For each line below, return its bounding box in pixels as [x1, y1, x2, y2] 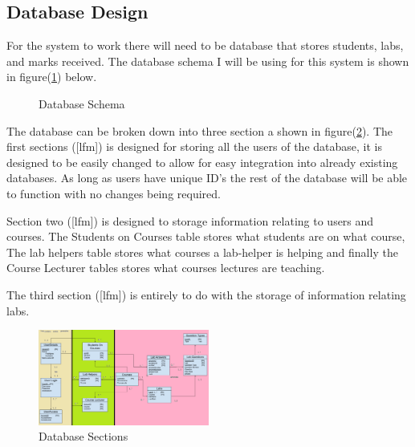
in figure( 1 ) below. [6, 68, 97, 85]
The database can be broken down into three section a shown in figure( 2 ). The [6, 122, 393, 139]
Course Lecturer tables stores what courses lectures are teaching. [6, 259, 325, 276]
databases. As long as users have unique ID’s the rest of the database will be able [6, 169, 408, 186]
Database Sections [39, 428, 128, 445]
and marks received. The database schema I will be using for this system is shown [6, 52, 409, 69]
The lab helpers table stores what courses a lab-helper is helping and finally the [6, 243, 398, 260]
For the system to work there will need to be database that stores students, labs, [6, 37, 404, 54]
